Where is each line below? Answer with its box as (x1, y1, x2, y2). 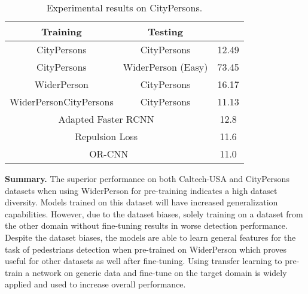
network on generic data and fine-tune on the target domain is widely (32, 266, 287, 278)
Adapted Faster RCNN (58, 112, 154, 126)
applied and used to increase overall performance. (5, 278, 186, 290)
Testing (148, 25, 183, 38)
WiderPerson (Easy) (123, 60, 208, 74)
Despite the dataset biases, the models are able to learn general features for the (5, 231, 296, 243)
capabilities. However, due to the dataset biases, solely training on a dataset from (5, 207, 303, 220)
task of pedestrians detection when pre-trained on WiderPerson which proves (5, 243, 286, 255)
